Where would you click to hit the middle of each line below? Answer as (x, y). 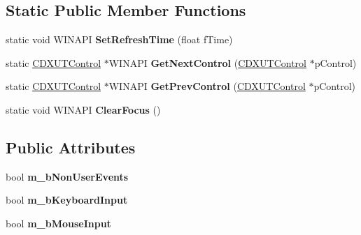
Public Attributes (71, 147)
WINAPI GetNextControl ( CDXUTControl (208, 62)
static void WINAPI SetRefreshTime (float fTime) (119, 39)
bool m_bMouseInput (58, 223)
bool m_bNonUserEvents (67, 176)
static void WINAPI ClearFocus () (83, 109)
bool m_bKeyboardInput (67, 200)
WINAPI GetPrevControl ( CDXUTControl (207, 86)
